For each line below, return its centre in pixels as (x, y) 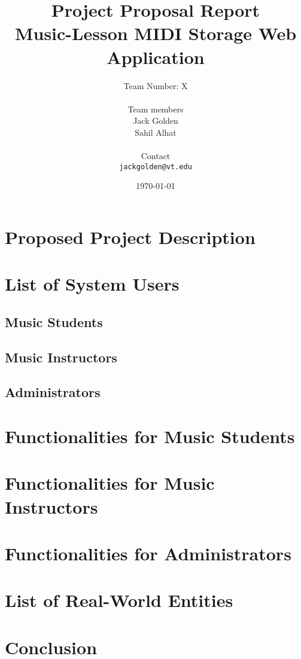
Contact (156, 156)
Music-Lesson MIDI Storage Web (156, 33)
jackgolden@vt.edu (156, 167)
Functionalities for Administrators (148, 553)
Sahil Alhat (156, 132)
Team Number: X (156, 85)
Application (156, 57)
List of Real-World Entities (119, 600)
